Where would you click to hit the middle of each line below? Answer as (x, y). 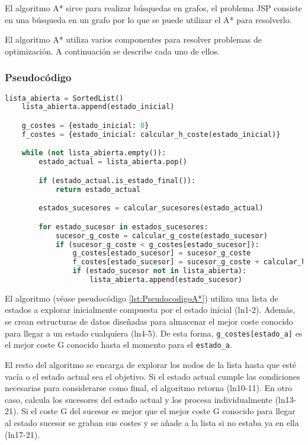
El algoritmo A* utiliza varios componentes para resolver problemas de (133, 39)
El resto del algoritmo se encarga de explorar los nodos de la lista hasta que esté (151, 364)
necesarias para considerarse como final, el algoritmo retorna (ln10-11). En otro (149, 388)
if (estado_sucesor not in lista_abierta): (160, 271)
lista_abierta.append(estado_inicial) (98, 107)
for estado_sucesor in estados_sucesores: (123, 227)
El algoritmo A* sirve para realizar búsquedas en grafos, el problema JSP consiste (153, 8)
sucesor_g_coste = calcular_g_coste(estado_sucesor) (161, 236)
